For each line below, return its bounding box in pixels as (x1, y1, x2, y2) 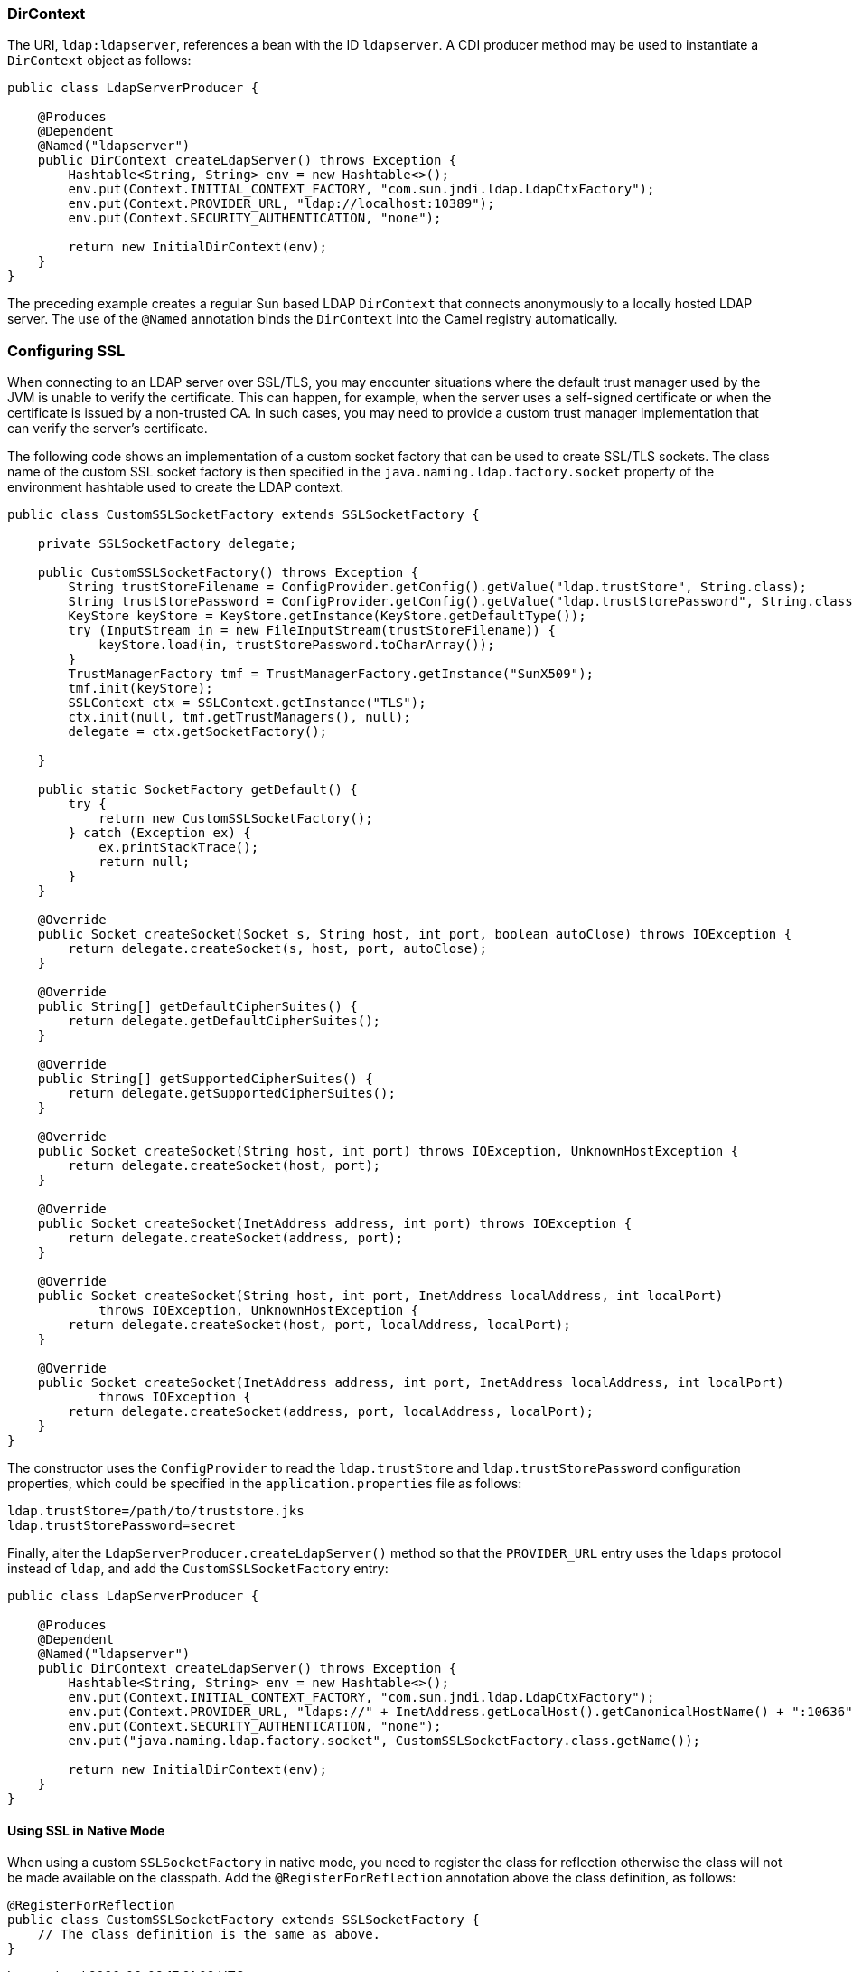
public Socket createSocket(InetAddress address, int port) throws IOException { (37, 1216, 633, 1231)
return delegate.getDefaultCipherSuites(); (68, 1014, 381, 1029)
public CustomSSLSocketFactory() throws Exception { (37, 565, 419, 580)
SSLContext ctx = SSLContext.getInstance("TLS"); (68, 695, 426, 711)
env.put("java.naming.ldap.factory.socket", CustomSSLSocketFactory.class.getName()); (68, 1733, 701, 1749)
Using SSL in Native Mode (7, 1822, 165, 1838)
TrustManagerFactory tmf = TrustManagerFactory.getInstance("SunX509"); (68, 666, 595, 682)
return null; (98, 854, 191, 870)
